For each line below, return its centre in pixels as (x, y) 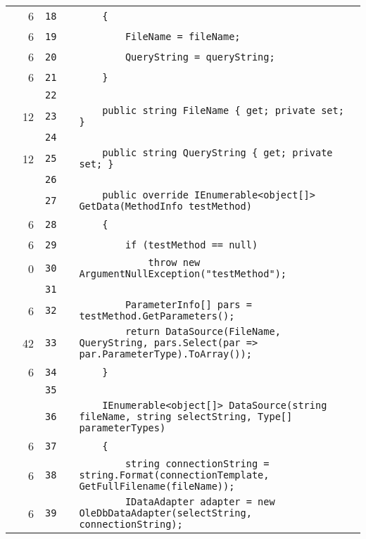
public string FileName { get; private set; (223, 110)
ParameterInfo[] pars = (188, 305)
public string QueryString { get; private (217, 153)
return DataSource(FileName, (203, 331)
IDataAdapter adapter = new (200, 502)
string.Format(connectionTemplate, (174, 475)
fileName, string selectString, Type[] (186, 417)
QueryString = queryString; (200, 57)
